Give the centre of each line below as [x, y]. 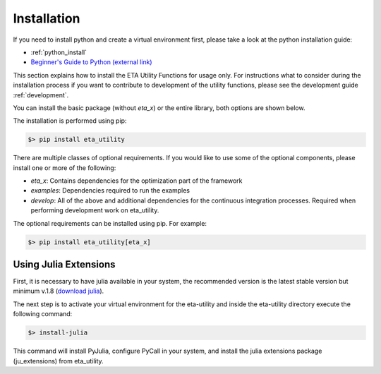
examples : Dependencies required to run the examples [110, 191]
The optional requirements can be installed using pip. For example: [110, 223]
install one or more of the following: [65, 168]
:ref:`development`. [41, 95]
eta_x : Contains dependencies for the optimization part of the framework [137, 181]
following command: [43, 314]
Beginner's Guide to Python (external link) [91, 62]
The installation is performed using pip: [70, 121]
